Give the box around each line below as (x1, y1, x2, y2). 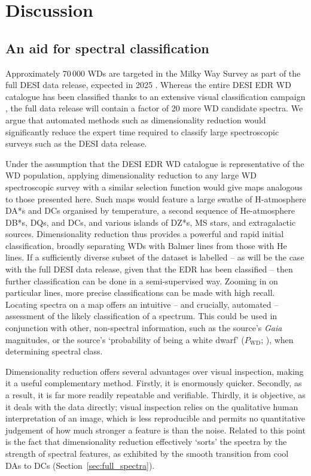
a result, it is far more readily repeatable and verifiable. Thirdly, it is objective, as (5, 389, 306, 401)
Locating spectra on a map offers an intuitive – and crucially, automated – (5, 298, 279, 310)
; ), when (261, 333, 294, 345)
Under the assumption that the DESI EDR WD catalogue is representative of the (5, 157, 304, 169)
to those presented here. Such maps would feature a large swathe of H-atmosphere (5, 192, 306, 205)
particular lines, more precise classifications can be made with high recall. (5, 286, 275, 299)
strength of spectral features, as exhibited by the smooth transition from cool (5, 447, 289, 459)
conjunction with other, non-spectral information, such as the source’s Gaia (5, 322, 282, 334)
